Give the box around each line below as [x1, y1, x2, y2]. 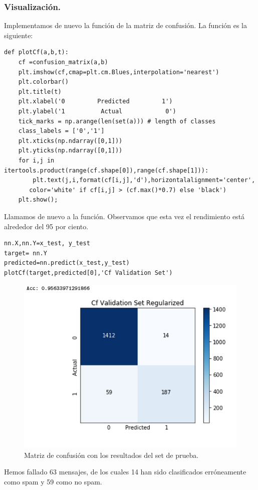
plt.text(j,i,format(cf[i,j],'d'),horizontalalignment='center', [33, 177, 255, 184]
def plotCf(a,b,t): [4, 49, 69, 56]
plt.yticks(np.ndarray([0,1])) [18, 147, 123, 154]
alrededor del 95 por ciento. [4, 221, 89, 231]
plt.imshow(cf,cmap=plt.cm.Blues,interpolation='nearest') [18, 68, 219, 76]
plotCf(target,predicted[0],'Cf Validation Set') [4, 269, 173, 276]
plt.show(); [18, 196, 58, 204]
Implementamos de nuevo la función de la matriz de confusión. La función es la [4, 20, 247, 31]
